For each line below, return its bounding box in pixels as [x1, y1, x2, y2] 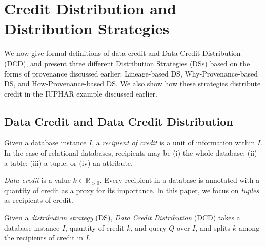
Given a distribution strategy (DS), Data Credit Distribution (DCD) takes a [4, 212, 240, 223]
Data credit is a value [4, 175, 71, 185]
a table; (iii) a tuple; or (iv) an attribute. [4, 157, 133, 168]
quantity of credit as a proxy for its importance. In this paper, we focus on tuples [4, 184, 259, 195]
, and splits [195, 222, 231, 233]
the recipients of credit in [4, 232, 84, 243]
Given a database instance [4, 137, 87, 148]
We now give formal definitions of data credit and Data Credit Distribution [4, 48, 241, 59]
